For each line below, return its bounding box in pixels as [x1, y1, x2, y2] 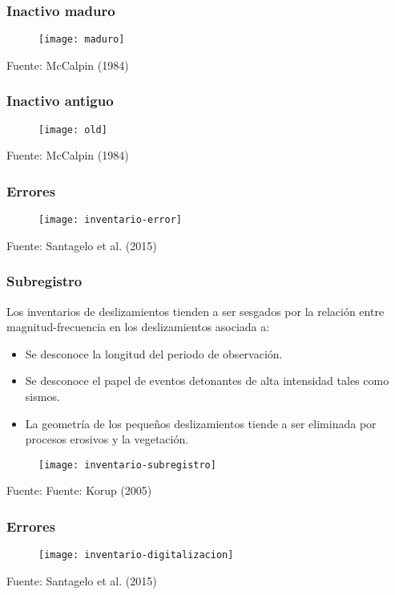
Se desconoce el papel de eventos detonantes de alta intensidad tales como [25, 372, 389, 389]
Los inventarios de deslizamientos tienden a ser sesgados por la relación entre [6, 302, 385, 319]
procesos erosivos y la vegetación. [25, 431, 189, 447]
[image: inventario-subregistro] [38, 459, 216, 471]
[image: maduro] [38, 34, 125, 46]
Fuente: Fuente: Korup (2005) [6, 482, 152, 499]
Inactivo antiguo [6, 91, 114, 111]
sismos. [25, 388, 60, 404]
